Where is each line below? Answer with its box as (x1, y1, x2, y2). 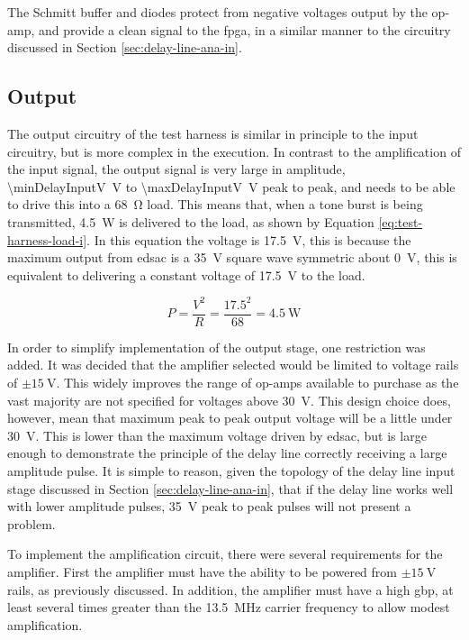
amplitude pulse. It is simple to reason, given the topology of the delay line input (7, 462, 455, 480)
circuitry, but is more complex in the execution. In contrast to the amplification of (7, 142, 461, 160)
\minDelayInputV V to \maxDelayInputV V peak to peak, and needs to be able (7, 177, 455, 196)
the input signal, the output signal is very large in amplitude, (7, 160, 346, 178)
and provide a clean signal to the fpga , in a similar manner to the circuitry (38, 20, 451, 39)
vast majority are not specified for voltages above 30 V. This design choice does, (7, 390, 451, 409)
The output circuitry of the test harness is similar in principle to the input (7, 123, 419, 142)
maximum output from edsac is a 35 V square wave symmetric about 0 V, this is (7, 248, 457, 267)
